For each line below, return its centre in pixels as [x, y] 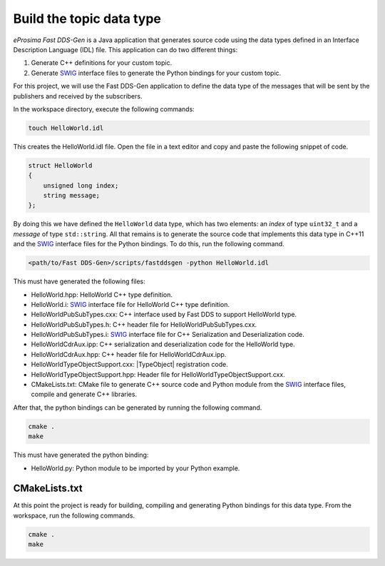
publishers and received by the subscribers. [78, 96]
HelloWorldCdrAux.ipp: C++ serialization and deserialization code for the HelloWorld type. [163, 344]
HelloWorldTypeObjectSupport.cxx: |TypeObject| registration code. [129, 365]
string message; [71, 196]
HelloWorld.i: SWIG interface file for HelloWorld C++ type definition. [130, 304]
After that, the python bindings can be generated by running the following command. [138, 408]
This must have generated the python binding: [81, 455]
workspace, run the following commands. [74, 515]
